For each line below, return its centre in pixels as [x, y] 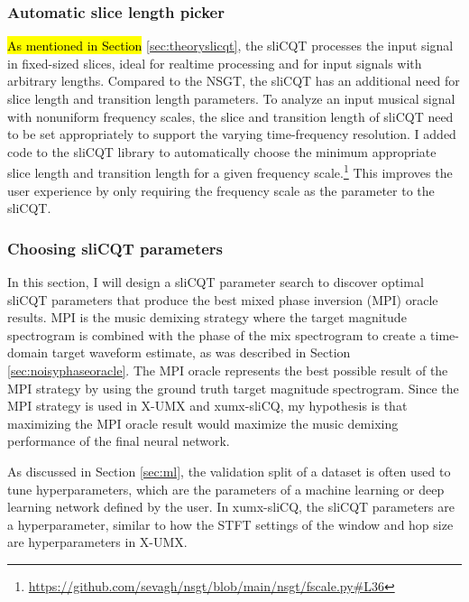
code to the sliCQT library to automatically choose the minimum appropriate [222, 151]
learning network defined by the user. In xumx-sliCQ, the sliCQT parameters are [231, 507]
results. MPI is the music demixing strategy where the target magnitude [207, 317]
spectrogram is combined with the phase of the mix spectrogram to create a [217, 334]
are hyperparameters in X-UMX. [97, 542]
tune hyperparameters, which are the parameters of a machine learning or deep [226, 489]
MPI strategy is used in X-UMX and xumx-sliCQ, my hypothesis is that [207, 406]
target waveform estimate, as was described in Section [201, 352]
